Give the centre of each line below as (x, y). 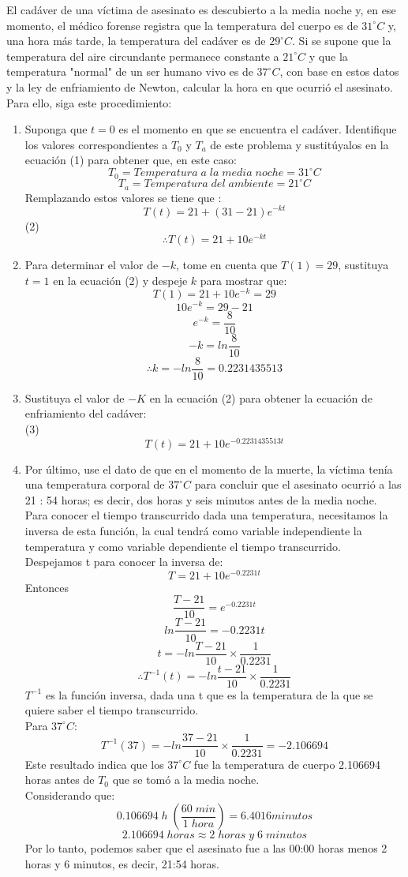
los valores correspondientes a (96, 144)
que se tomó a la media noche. (186, 780)
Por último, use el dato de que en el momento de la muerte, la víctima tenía (209, 468)
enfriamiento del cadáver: (86, 413)
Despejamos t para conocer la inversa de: (124, 562)
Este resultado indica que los (94, 764)
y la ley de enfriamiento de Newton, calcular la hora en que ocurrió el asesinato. (200, 86)
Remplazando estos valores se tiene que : (123, 197)
